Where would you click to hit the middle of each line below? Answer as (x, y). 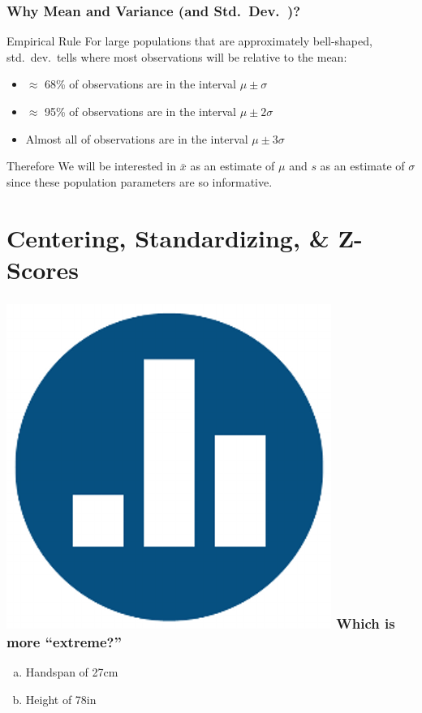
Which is (366, 623)
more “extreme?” (64, 641)
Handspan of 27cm (72, 672)
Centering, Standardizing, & (168, 237)
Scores (43, 269)
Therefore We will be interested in (92, 166)
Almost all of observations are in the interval (137, 138)
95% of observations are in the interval (140, 111)
